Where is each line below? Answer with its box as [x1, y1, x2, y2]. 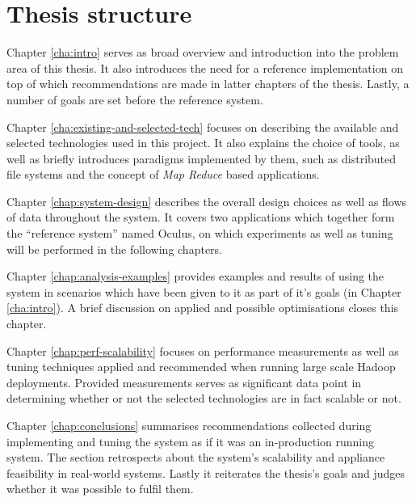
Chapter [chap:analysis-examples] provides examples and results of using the [6, 268, 384, 285]
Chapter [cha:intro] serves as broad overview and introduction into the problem [6, 44, 399, 61]
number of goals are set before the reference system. [6, 91, 263, 108]
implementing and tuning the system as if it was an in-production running [6, 432, 375, 449]
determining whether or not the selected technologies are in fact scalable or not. [6, 390, 401, 407]
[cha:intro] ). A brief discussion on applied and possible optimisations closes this [6, 299, 399, 316]
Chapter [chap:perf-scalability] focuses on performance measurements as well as [6, 342, 399, 359]
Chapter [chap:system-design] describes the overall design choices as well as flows [6, 192, 407, 209]
